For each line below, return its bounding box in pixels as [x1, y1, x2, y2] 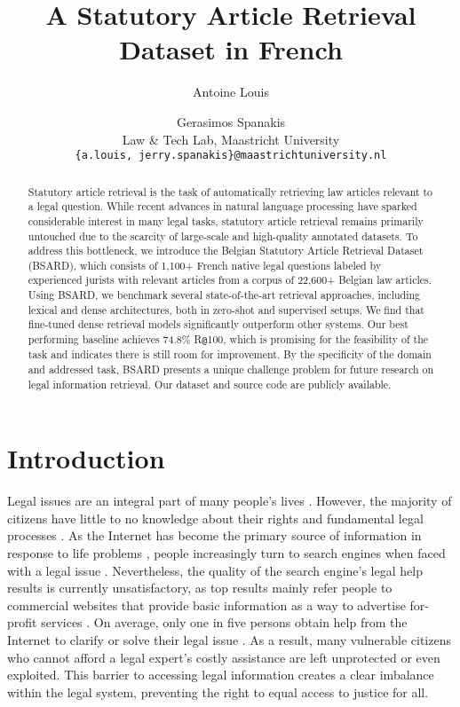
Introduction [7, 440, 165, 476]
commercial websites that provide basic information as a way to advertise [7, 595, 406, 614]
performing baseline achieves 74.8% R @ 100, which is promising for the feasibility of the [28, 332, 429, 347]
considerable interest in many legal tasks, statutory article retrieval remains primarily [28, 213, 424, 228]
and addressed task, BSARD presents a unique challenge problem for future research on [28, 361, 434, 376]
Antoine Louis [193, 82, 269, 101]
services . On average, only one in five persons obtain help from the [41, 613, 408, 632]
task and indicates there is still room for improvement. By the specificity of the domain [28, 347, 432, 362]
